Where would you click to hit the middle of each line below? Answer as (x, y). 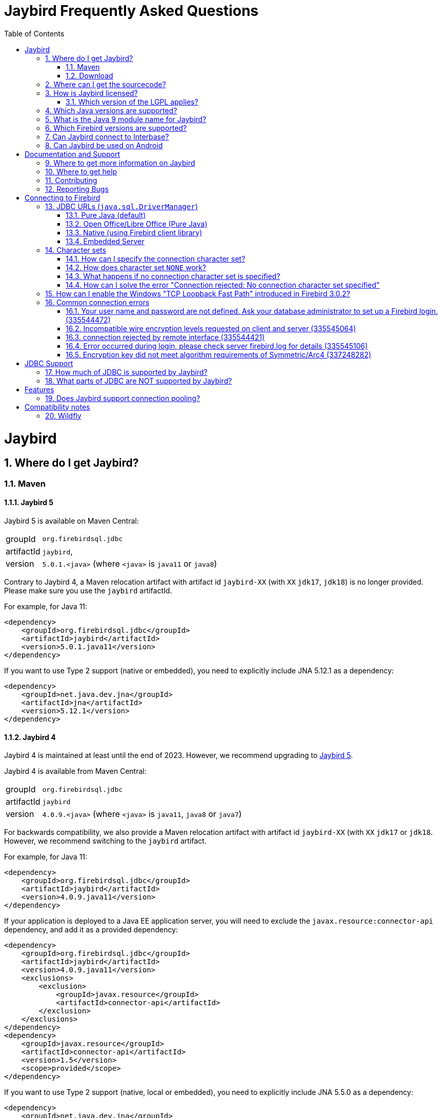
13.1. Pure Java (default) (106, 215)
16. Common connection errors (97, 302)
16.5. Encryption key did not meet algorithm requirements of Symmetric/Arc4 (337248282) (218, 354)
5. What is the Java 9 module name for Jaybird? (126, 119)
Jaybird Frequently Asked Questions (131, 11)
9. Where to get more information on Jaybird (120, 163)
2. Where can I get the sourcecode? (106, 84)
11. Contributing (71, 180)
